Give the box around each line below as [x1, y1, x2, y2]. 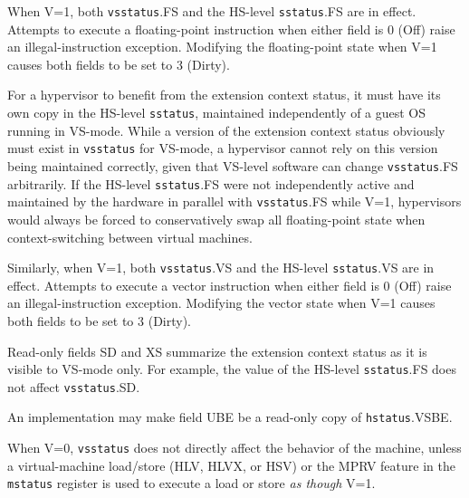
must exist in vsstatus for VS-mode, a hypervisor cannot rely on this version [7, 139, 438, 158]
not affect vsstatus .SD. [7, 377, 140, 396]
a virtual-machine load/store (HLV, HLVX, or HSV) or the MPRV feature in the [7, 455, 455, 474]
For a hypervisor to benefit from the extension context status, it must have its [7, 85, 441, 104]
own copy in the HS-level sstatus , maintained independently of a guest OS [7, 103, 426, 122]
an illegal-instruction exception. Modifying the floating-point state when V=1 [7, 37, 437, 56]
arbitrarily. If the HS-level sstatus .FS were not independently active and [7, 174, 415, 193]
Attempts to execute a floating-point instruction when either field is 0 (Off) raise [7, 19, 455, 38]
